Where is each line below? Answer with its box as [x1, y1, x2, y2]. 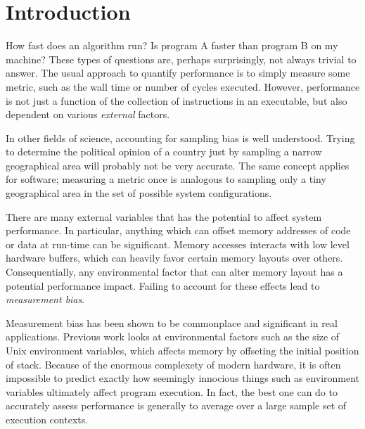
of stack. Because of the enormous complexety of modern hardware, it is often [6, 357, 341, 371]
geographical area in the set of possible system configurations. [6, 186, 272, 200]
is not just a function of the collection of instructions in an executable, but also [6, 93, 347, 108]
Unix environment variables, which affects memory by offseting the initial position [6, 343, 359, 357]
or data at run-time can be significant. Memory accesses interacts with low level [6, 236, 350, 251]
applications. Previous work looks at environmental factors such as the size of [6, 329, 340, 344]
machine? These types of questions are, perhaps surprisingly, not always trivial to [6, 51, 357, 66]
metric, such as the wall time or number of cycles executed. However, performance [6, 79, 360, 94]
